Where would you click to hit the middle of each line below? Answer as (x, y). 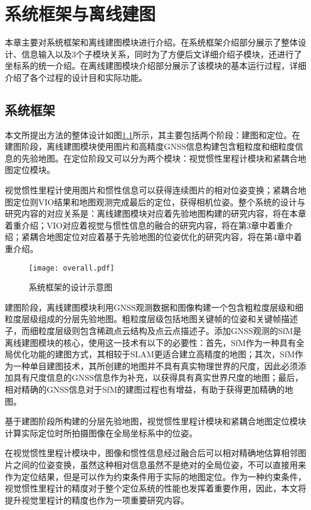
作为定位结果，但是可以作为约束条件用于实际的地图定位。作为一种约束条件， (155, 476)
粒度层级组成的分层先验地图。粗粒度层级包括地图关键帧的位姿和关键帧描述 (151, 319)
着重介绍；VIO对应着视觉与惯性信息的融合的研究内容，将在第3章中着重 (145, 225)
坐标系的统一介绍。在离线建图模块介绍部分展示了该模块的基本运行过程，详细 (155, 66)
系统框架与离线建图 (80, 13)
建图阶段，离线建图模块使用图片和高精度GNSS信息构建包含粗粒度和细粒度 (150, 146)
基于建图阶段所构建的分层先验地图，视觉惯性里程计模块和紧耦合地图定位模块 (155, 421)
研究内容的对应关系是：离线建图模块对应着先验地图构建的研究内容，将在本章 (155, 213)
